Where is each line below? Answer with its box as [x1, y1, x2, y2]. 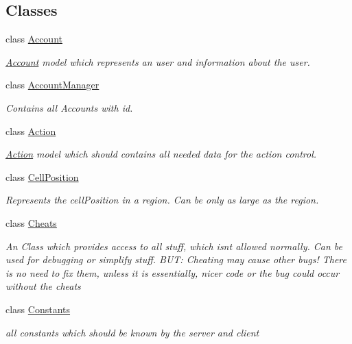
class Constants [5, 302, 71, 316]
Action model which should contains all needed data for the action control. [5, 147, 317, 161]
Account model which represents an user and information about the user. [5, 54, 310, 69]
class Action [5, 123, 56, 138]
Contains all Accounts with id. [5, 100, 133, 114]
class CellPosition [5, 169, 79, 184]
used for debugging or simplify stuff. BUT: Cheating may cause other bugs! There [5, 252, 347, 267]
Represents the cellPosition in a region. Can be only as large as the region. [5, 193, 319, 207]
